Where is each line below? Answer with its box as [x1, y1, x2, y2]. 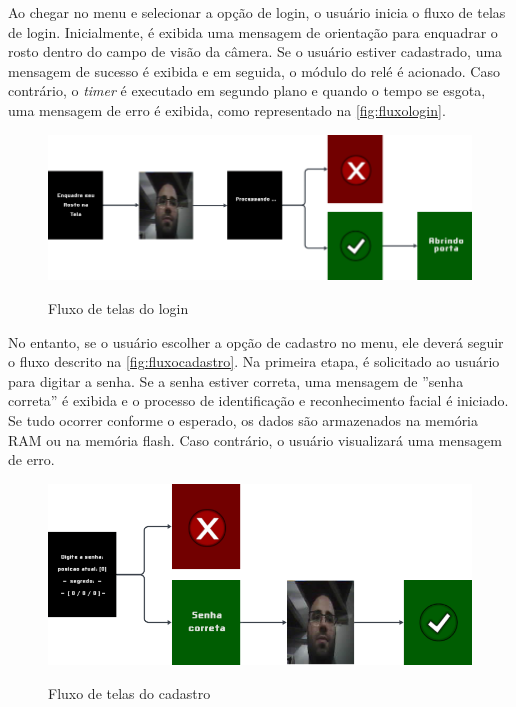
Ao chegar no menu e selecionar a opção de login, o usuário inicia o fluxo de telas [8, 2, 506, 22]
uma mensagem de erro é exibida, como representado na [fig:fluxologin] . [8, 99, 446, 120]
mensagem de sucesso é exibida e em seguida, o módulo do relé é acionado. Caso [8, 60, 500, 81]
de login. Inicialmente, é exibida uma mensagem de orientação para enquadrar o [8, 21, 498, 42]
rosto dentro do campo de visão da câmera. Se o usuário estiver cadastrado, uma [8, 41, 503, 62]
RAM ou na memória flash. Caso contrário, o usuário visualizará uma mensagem [8, 429, 502, 450]
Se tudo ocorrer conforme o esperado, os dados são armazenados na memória [8, 409, 479, 430]
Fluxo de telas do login [48, 297, 189, 318]
